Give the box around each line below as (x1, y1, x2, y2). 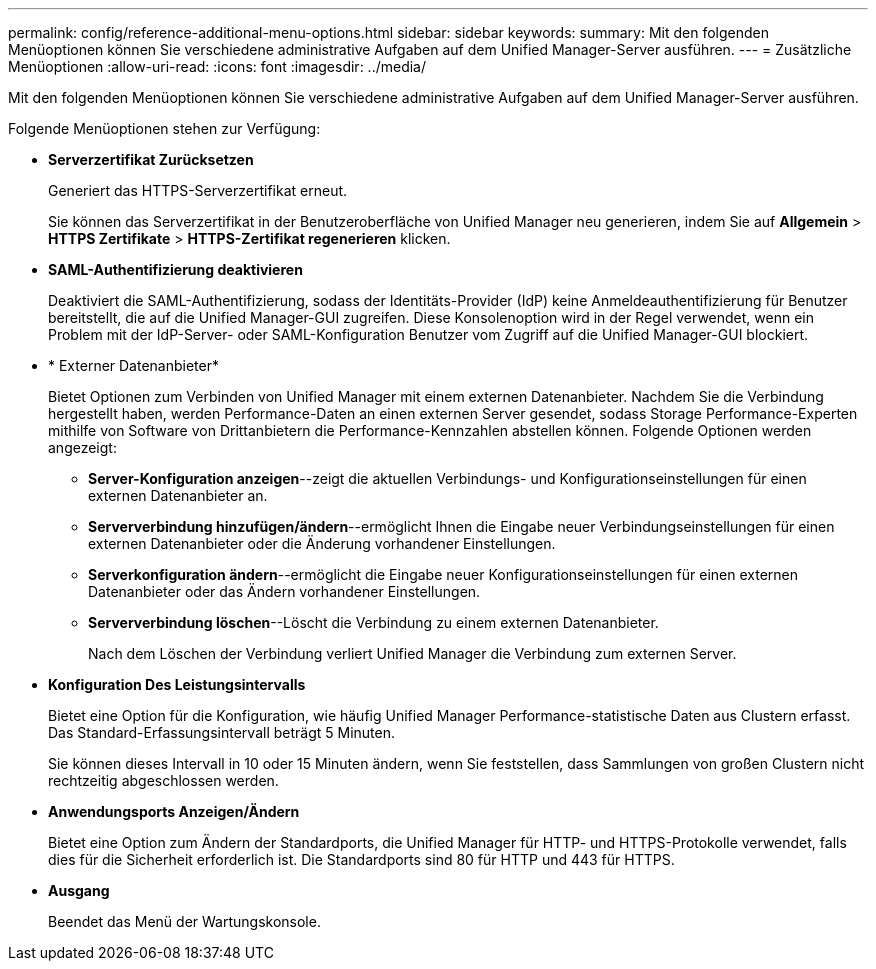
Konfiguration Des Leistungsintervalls (48, 676, 306, 693)
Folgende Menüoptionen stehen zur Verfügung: (8, 120, 321, 137)
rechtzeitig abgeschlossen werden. (48, 772, 279, 789)
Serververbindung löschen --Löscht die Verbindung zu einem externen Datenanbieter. (88, 614, 659, 631)
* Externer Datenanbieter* (48, 357, 220, 374)
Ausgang (48, 882, 110, 899)
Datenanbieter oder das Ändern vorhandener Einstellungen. (88, 583, 481, 600)
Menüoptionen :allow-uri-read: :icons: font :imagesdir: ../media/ (8, 58, 427, 75)
